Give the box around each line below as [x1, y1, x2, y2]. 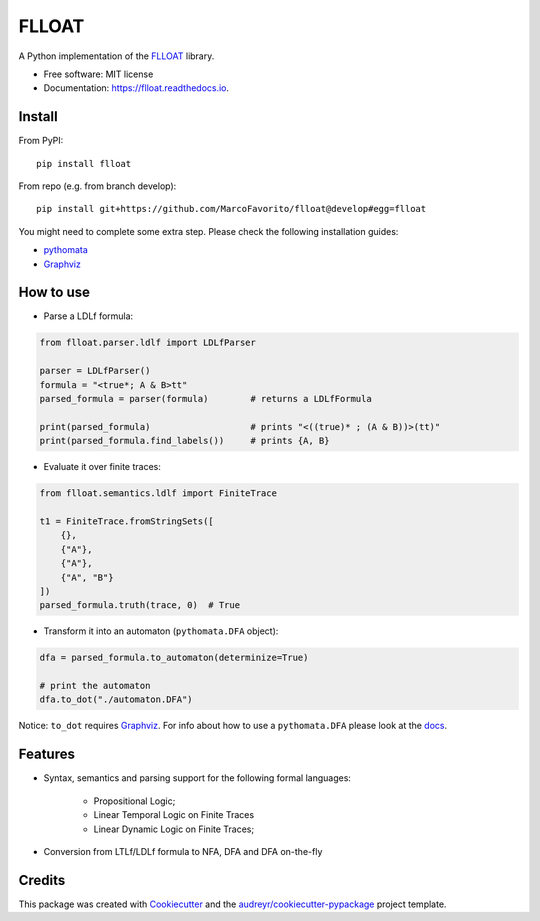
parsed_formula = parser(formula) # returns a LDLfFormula [39, 393, 372, 405]
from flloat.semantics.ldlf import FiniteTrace [39, 488, 277, 499]
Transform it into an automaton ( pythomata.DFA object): [43, 625, 279, 637]
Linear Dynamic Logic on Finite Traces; [93, 823, 255, 835]
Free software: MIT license [43, 68, 154, 80]
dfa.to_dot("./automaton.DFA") [39, 694, 194, 705]
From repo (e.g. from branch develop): [18, 180, 177, 192]
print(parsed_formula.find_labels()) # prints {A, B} [39, 435, 330, 447]
